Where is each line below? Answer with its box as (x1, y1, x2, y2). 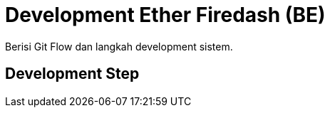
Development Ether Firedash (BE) (5, 3, 326, 27)
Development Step (5, 65, 140, 83)
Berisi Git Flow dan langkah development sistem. (5, 40, 233, 53)
